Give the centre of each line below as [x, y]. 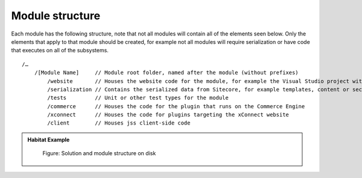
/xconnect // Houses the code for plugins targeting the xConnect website [168, 115]
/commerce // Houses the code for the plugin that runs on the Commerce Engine [176, 106]
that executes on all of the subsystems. [60, 51]
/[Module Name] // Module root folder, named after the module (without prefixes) [166, 73]
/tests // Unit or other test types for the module [138, 98]
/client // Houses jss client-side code [119, 123]
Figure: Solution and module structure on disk [99, 153]
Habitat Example [49, 140]
